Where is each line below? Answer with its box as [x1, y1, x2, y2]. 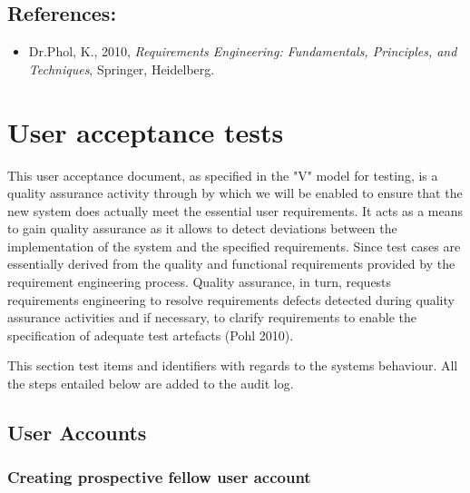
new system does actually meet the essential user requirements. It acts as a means [7, 201, 464, 220]
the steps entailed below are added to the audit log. [7, 374, 294, 393]
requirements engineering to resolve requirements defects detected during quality [7, 290, 455, 309]
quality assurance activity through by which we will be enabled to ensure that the [7, 183, 463, 202]
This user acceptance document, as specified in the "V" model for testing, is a [7, 165, 438, 184]
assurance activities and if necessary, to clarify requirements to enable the [7, 308, 416, 327]
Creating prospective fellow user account [7, 466, 311, 488]
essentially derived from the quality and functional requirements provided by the [7, 254, 455, 273]
